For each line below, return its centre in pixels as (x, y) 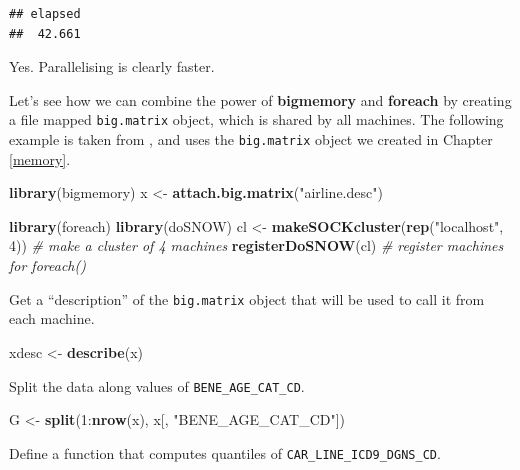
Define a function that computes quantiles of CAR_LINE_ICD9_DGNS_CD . (225, 452)
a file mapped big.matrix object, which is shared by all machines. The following (256, 119)
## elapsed (45, 14)
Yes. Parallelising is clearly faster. (112, 66)
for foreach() (47, 265)
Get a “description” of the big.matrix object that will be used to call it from (247, 298)
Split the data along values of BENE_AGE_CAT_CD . (157, 385)
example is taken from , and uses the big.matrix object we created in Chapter (251, 139)
